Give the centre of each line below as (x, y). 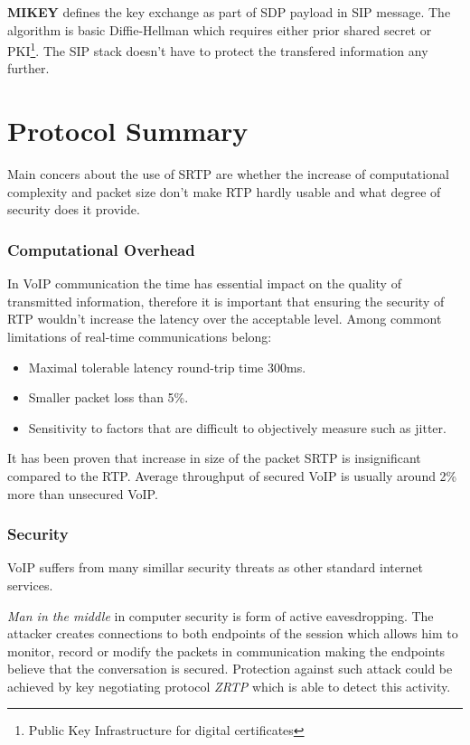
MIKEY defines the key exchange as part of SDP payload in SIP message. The (229, 12)
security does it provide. (74, 209)
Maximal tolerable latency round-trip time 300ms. (167, 367)
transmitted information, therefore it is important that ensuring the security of (226, 301)
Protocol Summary (128, 131)
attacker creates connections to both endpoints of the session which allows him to (233, 633)
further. (28, 68)
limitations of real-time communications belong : (140, 336)
